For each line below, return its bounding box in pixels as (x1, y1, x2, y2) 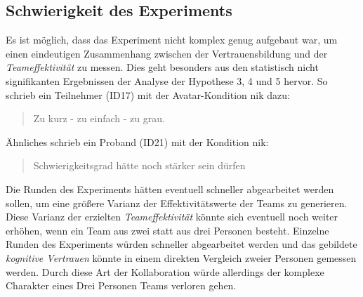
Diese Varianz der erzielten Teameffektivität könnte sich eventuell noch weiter (6, 209, 338, 224)
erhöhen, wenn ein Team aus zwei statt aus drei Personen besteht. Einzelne (6, 223, 329, 237)
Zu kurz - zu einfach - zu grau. (33, 111, 165, 126)
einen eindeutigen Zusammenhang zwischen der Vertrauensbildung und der (6, 46, 328, 60)
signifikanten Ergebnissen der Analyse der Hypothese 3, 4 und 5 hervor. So (6, 73, 328, 88)
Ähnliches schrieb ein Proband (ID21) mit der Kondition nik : (6, 134, 269, 149)
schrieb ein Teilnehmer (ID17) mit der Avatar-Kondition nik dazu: (6, 87, 290, 102)
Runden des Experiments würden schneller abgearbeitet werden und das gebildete (6, 237, 357, 251)
